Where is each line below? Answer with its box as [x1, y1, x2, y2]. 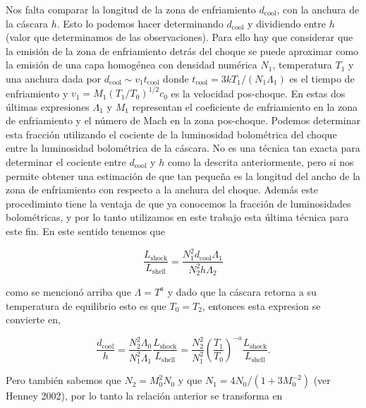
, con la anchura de [276, 2, 360, 16]
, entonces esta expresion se [202, 298, 321, 313]
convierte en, [6, 312, 61, 327]
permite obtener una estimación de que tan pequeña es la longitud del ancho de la [6, 168, 361, 183]
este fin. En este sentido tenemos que [6, 224, 166, 238]
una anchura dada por [6, 71, 102, 85]
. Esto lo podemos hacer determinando [56, 16, 224, 30]
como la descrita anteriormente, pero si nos [167, 155, 354, 169]
